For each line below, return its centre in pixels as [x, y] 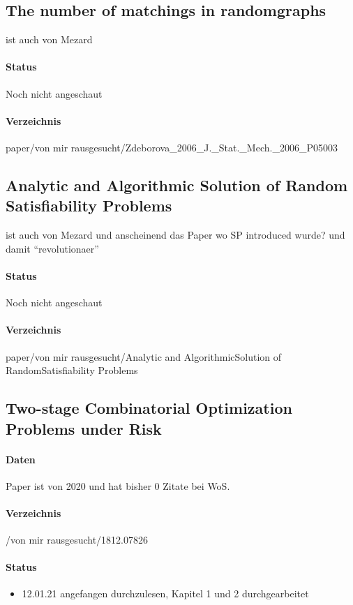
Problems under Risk [84, 428]
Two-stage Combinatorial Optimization [149, 408]
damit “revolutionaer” [52, 248]
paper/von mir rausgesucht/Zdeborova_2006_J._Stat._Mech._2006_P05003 [172, 147]
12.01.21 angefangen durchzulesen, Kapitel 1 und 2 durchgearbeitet [165, 593]
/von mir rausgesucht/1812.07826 [77, 540]
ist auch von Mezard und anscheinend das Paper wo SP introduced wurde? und [175, 235]
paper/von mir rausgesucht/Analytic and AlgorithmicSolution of [144, 356]
